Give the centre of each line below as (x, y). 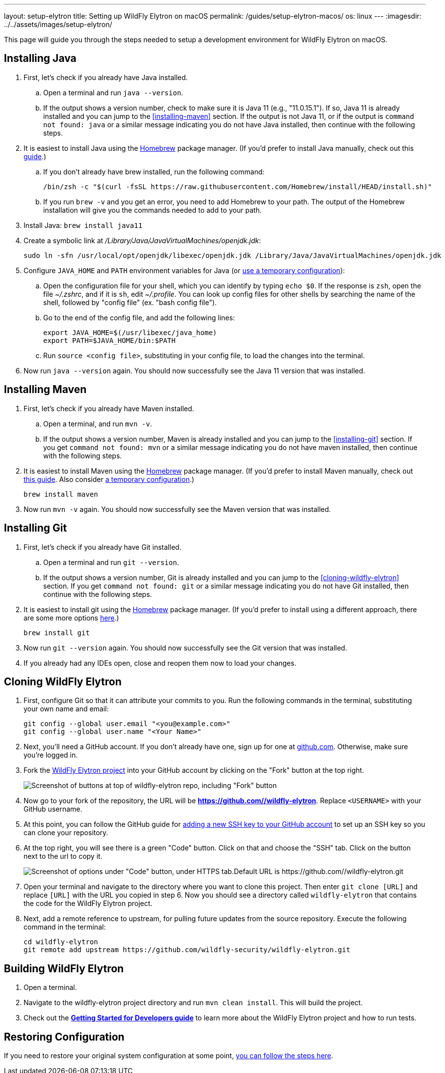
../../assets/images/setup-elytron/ (58, 24)
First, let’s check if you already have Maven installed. (109, 408)
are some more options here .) (71, 618)
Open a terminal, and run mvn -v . (98, 424)
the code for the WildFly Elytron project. (88, 904)
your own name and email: (66, 709)
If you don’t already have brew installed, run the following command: (154, 171)
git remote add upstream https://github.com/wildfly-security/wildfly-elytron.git (187, 950)
